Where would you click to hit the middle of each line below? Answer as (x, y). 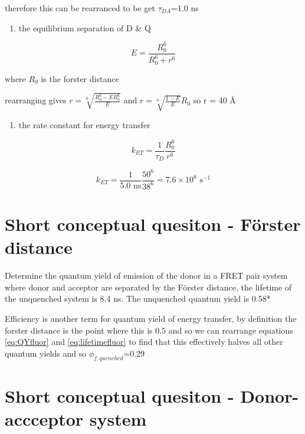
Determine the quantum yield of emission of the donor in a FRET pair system (146, 275)
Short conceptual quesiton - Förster (153, 224)
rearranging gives (36, 100)
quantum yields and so (46, 353)
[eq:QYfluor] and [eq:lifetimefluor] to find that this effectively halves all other (144, 342)
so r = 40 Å (214, 100)
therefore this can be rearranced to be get (80, 8)
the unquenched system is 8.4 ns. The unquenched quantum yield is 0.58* (138, 298)
